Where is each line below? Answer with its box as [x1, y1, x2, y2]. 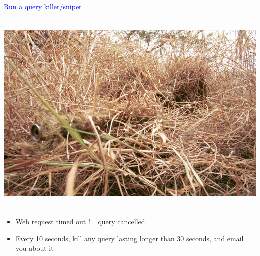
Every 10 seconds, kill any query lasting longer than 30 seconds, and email [15, 233, 244, 243]
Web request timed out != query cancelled [15, 216, 145, 227]
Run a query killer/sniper [4, 1, 82, 11]
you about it [15, 243, 54, 253]
